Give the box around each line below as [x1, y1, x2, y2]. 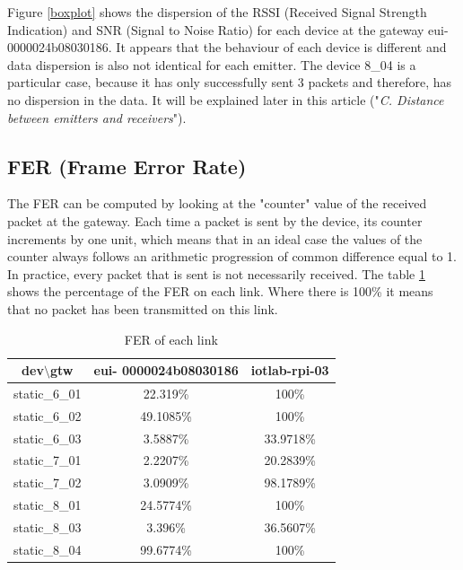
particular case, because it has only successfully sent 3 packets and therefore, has [7, 73, 452, 92]
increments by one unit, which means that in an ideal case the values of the [7, 229, 423, 248]
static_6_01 [13, 383, 82, 402]
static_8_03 [13, 518, 82, 537]
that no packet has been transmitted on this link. [7, 299, 278, 318]
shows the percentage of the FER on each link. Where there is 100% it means [7, 282, 433, 301]
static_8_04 [13, 539, 82, 558]
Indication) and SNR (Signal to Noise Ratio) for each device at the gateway [7, 20, 424, 39]
